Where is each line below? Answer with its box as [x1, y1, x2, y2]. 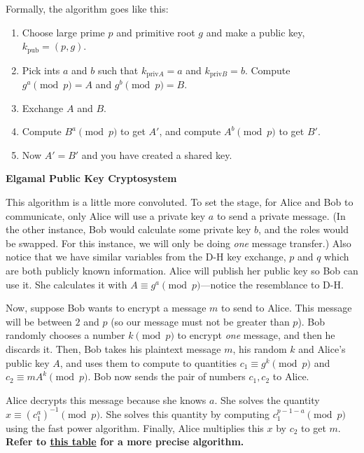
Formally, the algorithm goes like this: [6, 1, 169, 15]
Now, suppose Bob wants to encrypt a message [6, 300, 206, 315]
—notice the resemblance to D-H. [200, 277, 344, 291]
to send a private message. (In [216, 208, 346, 223]
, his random [232, 342, 287, 356]
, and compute [159, 124, 221, 139]
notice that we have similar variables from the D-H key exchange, [6, 249, 286, 264]
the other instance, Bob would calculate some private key [6, 222, 251, 237]
